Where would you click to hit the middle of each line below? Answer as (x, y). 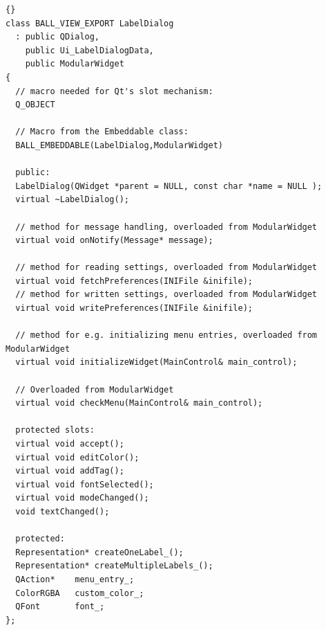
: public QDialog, (58, 37)
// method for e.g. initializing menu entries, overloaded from (166, 335)
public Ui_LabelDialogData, (89, 50)
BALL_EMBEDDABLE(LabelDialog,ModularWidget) (119, 145)
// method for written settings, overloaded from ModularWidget (166, 295)
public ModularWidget (75, 64)
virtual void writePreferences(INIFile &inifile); (134, 308)
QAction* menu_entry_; (75, 579)
